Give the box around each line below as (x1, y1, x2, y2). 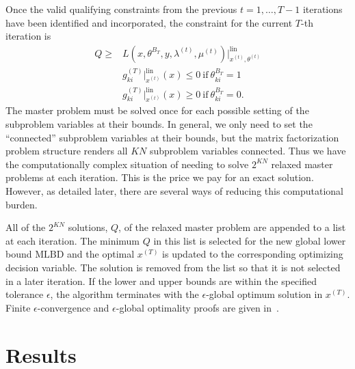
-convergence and (37, 300, 109, 314)
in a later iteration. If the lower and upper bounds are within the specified (5, 273, 317, 288)
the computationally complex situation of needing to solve (5, 156, 249, 171)
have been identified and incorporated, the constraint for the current (5, 15, 293, 29)
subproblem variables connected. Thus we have (149, 143, 346, 158)
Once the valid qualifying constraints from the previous (5, 2, 237, 16)
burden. (5, 197, 38, 211)
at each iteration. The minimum (5, 233, 140, 247)
